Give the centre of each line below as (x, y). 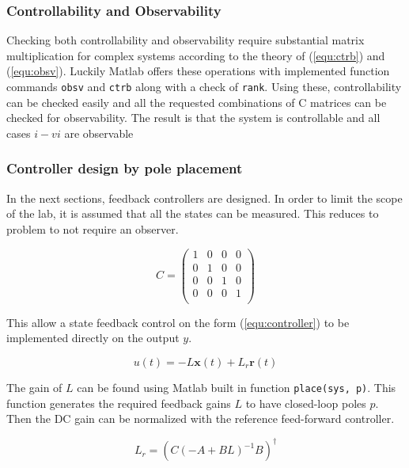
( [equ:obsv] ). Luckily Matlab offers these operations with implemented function (198, 71)
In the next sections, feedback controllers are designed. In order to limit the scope (204, 198)
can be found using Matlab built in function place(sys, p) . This (237, 387)
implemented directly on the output (93, 338)
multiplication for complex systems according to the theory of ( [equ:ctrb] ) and (196, 55)
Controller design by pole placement (125, 168)
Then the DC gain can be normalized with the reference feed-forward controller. (201, 419)
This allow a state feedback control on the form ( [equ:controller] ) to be (178, 322)
